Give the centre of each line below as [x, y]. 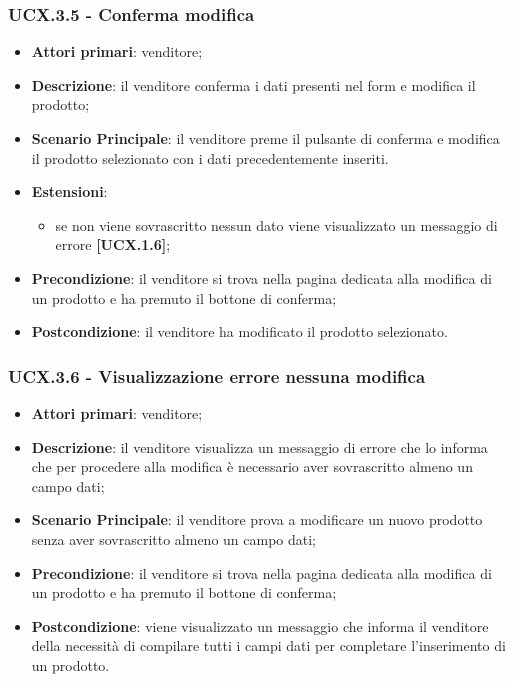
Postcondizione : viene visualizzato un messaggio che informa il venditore [260, 625]
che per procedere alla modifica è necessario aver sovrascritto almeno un [252, 466]
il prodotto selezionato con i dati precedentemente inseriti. [210, 157]
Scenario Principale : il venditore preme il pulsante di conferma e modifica [265, 138]
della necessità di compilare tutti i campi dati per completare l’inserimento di [268, 645]
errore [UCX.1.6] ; [113, 244]
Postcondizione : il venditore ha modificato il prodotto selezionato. [239, 331]
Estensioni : [69, 191]
